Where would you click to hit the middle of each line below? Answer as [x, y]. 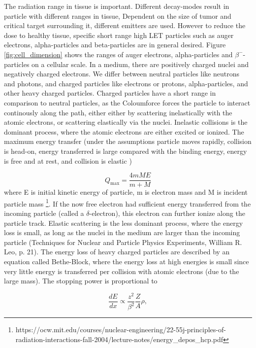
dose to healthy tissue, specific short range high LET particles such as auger [119, 35]
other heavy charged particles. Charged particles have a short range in [110, 93]
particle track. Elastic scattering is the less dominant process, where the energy [124, 223]
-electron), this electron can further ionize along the [167, 213]
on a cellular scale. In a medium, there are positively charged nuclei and [140, 64]
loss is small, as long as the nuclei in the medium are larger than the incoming [122, 232]
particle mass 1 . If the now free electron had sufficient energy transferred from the [128, 203]
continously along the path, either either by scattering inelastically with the [118, 112]
